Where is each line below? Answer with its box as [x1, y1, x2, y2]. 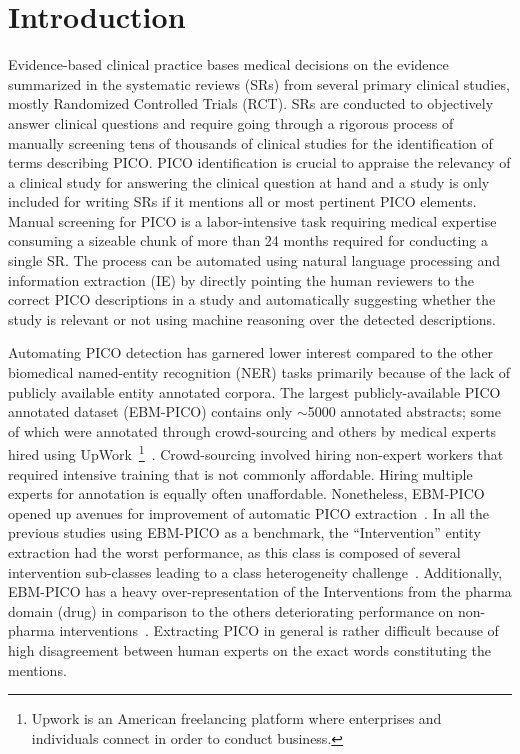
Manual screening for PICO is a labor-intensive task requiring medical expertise [8, 210, 497, 231]
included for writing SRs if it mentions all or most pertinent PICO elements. [8, 191, 477, 212]
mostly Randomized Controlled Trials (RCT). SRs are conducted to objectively [8, 93, 494, 114]
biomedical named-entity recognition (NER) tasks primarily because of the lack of [8, 362, 511, 383]
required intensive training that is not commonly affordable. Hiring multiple [8, 463, 473, 484]
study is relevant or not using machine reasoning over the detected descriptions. [8, 308, 496, 329]
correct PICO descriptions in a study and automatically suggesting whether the [8, 289, 496, 310]
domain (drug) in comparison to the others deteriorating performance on [8, 600, 454, 621]
